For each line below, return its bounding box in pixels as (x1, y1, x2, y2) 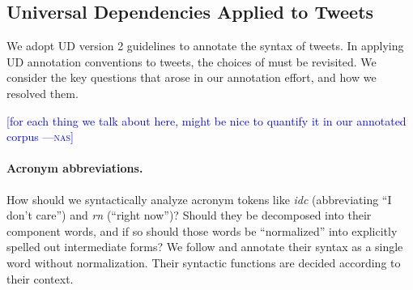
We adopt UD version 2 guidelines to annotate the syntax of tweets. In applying (6, 37, 404, 54)
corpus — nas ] (6, 128, 74, 145)
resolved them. (6, 84, 79, 101)
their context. (6, 270, 74, 287)
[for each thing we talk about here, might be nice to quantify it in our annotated (6, 112, 407, 129)
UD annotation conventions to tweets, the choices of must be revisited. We (6, 53, 377, 70)
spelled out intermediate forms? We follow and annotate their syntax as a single (6, 238, 403, 255)
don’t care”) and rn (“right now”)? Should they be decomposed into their (6, 207, 372, 224)
